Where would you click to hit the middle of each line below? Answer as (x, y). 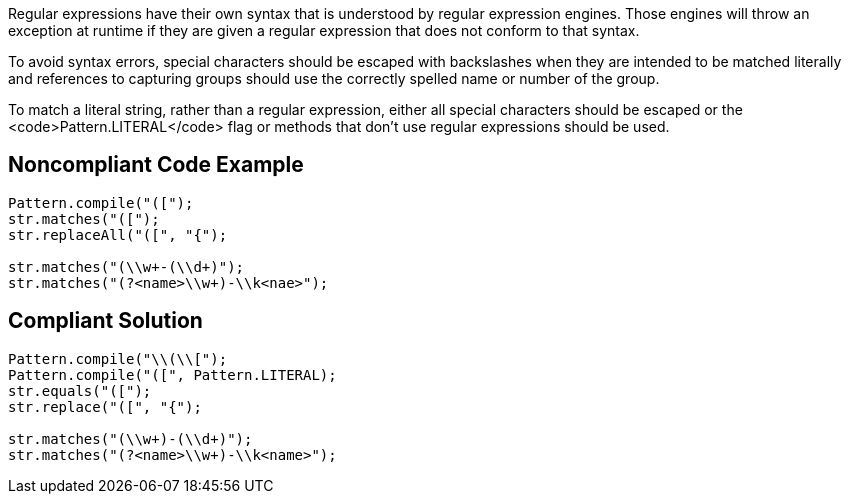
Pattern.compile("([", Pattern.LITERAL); (172, 374)
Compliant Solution (105, 321)
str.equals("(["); (80, 390)
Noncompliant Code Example (156, 165)
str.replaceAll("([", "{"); (118, 234)
